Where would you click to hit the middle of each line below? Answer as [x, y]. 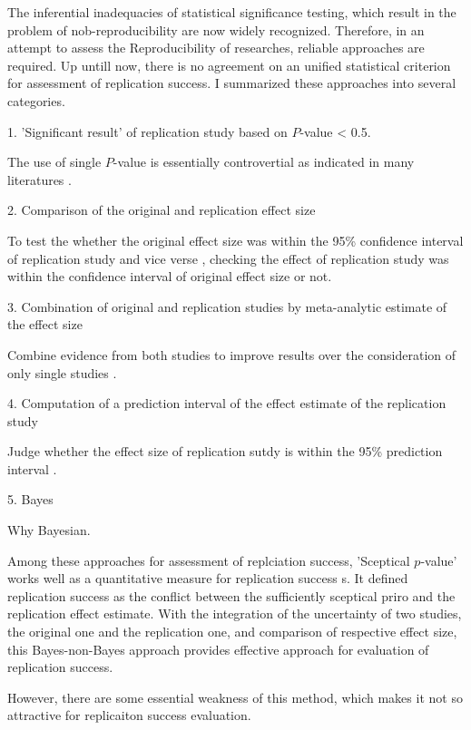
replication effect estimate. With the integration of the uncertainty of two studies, [235, 613]
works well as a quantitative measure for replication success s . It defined [208, 578]
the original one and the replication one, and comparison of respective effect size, [232, 632]
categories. [36, 100]
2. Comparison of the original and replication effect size [162, 210]
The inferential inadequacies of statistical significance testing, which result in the [232, 12]
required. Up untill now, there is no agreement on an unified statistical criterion [229, 65]
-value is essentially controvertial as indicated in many [264, 162]
